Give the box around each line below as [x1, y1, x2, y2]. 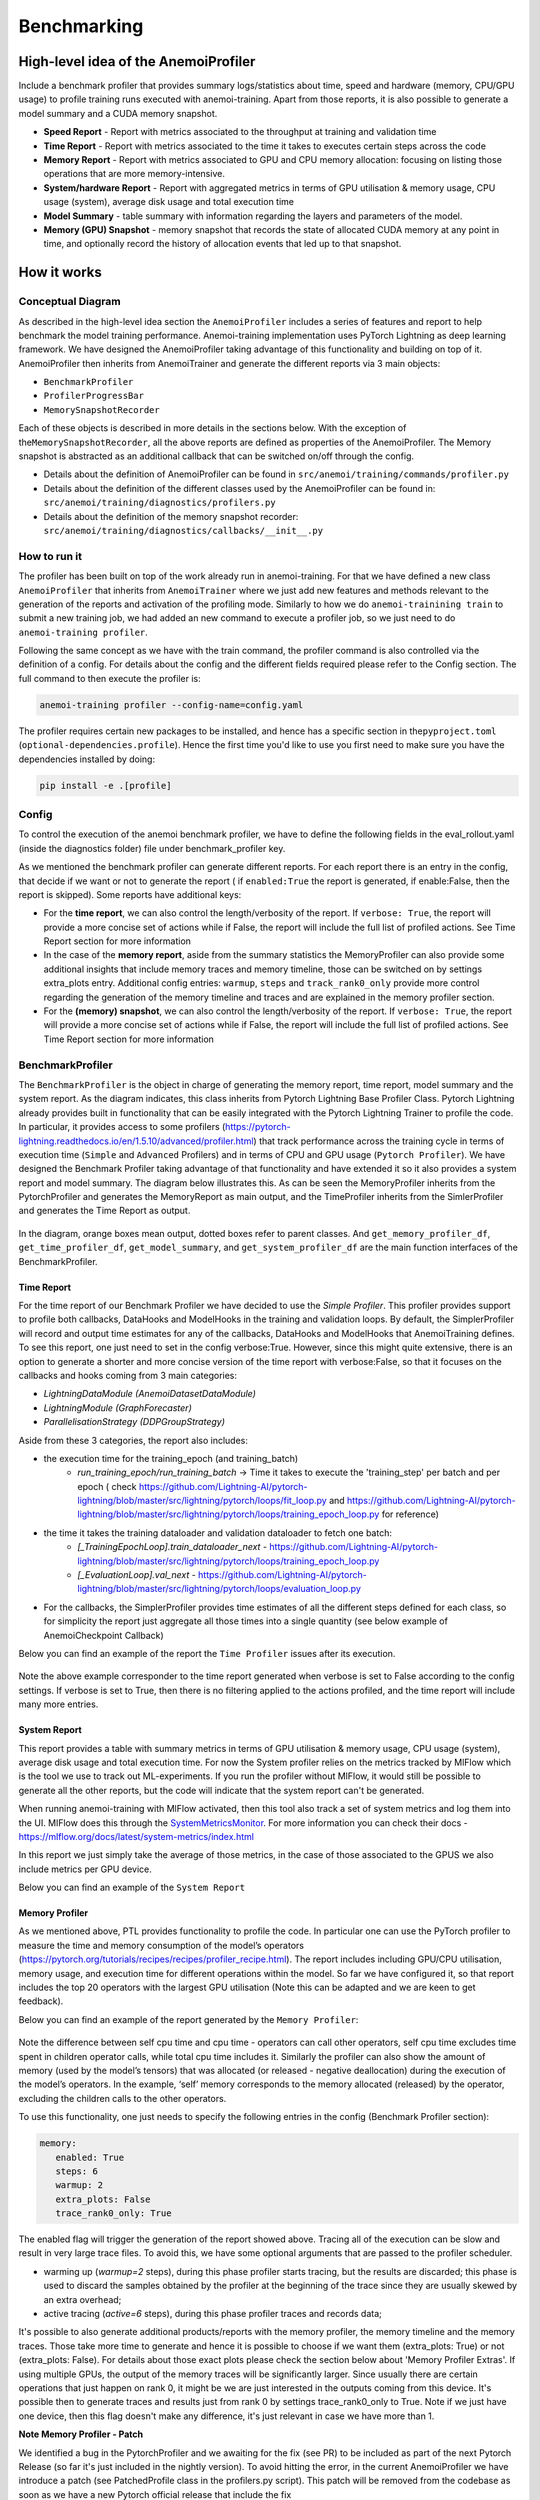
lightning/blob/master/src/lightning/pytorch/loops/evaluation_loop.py [77, 1583, 362, 1595]
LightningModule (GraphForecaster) [43, 1401, 192, 1414]
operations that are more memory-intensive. [43, 168, 225, 180]
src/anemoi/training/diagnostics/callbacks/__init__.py [43, 525, 324, 536]
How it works [18, 264, 102, 281]
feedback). [18, 1995, 64, 2007]
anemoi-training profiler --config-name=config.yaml [39, 699, 304, 710]
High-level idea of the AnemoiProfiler [18, 53, 256, 70]
